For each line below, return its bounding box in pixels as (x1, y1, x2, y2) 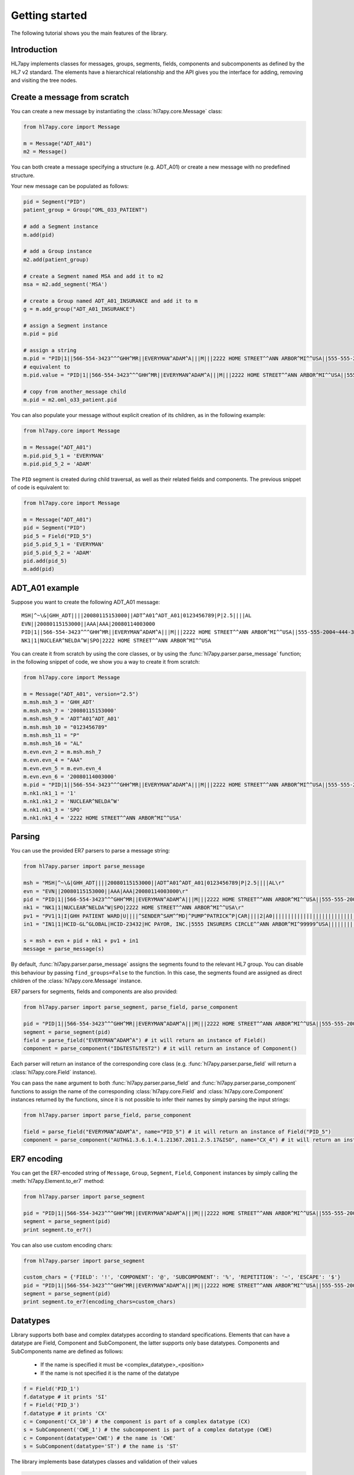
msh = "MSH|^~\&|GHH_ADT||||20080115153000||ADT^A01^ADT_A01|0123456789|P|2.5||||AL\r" (23, 880, 285, 886)
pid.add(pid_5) (23, 558, 67, 565)
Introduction (11, 45, 58, 55)
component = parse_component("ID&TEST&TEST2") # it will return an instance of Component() (23, 1045, 297, 1052)
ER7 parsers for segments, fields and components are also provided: (11, 988, 178, 995)
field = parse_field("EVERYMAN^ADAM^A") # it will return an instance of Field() (23, 1037, 267, 1044)
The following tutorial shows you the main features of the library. (11, 29, 168, 37)
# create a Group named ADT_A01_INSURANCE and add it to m (23, 297, 198, 304)
